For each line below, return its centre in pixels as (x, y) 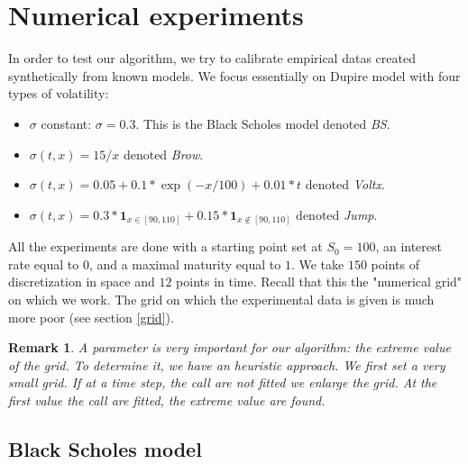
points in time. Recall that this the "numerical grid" (319, 282)
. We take (317, 264)
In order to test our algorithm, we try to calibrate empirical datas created (212, 58)
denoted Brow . (163, 154)
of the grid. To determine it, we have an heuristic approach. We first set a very (227, 364)
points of (395, 264)
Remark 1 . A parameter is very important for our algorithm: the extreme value (229, 347)
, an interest (409, 246)
